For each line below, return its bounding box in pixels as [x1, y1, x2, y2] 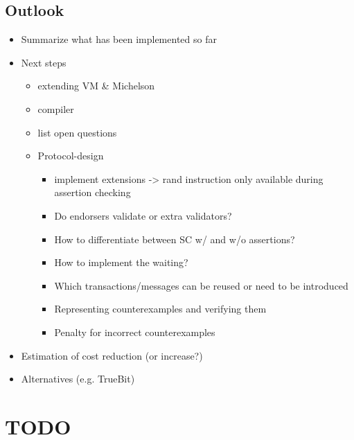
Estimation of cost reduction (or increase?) [21, 348, 203, 362]
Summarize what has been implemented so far [21, 32, 217, 46]
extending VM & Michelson [37, 78, 155, 93]
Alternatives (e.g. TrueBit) [21, 371, 135, 386]
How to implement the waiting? [54, 255, 188, 270]
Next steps [21, 55, 67, 69]
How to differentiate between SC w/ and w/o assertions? [54, 231, 295, 246]
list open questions [37, 125, 117, 139]
